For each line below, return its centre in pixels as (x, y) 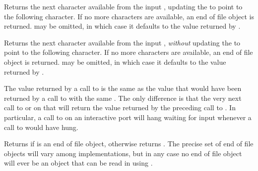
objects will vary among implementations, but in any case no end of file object (123, 153)
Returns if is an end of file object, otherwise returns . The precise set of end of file (129, 144)
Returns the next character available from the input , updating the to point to (123, 6)
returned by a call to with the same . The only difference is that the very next (123, 98)
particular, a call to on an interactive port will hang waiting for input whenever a (128, 117)
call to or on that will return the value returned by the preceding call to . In (120, 107)
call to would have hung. (41, 127)
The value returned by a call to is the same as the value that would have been (123, 88)
